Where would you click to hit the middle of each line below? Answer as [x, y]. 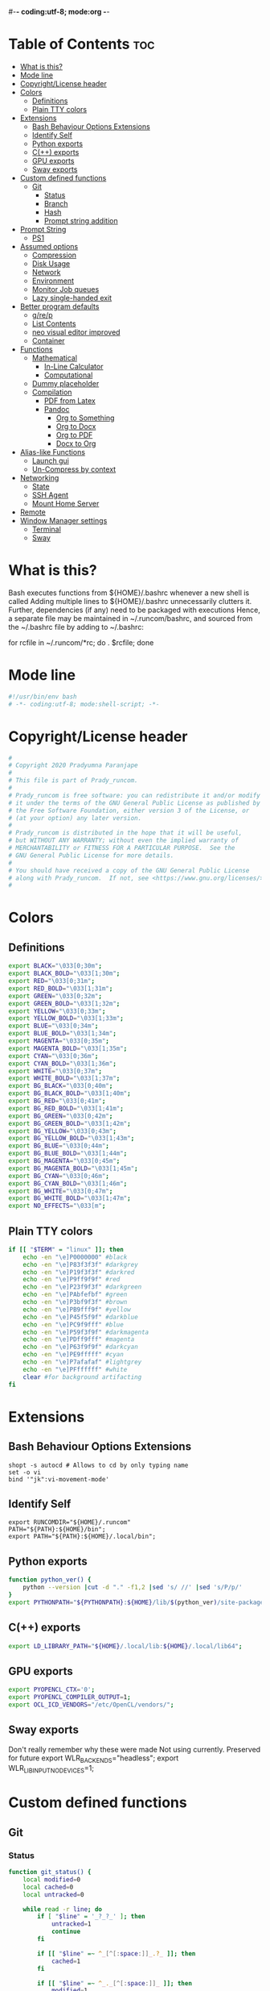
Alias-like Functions [53, 452]
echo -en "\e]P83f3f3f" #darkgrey [80, 1264]
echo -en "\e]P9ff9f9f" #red [72, 1280]
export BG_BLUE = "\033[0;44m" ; [59, 1146]
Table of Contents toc [82, 44]
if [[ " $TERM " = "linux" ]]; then [66, 1249]
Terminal [47, 529]
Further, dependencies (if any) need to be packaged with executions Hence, [135, 610]
